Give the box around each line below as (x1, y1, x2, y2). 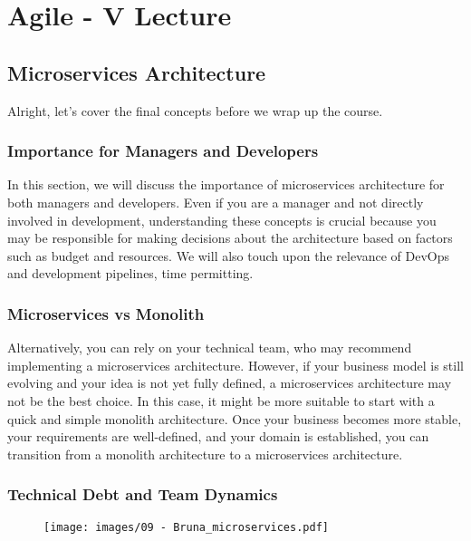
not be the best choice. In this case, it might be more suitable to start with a (7, 391, 435, 410)
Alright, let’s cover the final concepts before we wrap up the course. (7, 101, 383, 120)
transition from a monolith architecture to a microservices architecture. (7, 444, 403, 463)
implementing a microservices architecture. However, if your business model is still (7, 355, 464, 374)
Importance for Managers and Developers (7, 140, 319, 162)
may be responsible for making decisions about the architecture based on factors (7, 228, 453, 247)
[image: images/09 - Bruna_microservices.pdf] (43, 520, 329, 534)
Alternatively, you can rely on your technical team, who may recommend (7, 338, 412, 357)
